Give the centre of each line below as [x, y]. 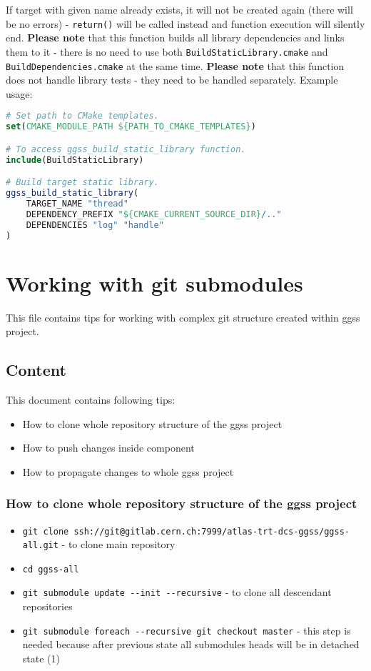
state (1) [41, 658]
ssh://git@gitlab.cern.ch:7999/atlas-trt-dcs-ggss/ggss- [212, 531]
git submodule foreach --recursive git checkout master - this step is [187, 630]
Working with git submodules [154, 283]
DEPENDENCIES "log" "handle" [95, 225]
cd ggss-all [51, 569]
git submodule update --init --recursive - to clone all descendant [177, 592]
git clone [46, 531]
